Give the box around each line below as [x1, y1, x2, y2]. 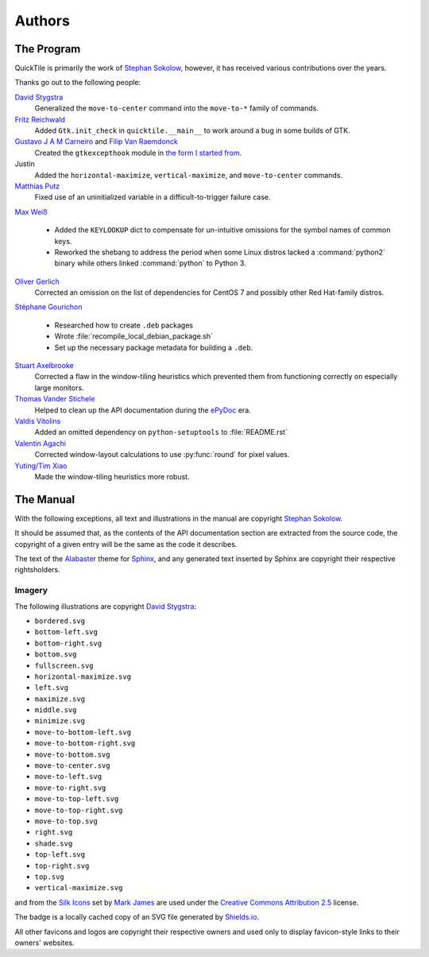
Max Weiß [14, 207, 48, 216]
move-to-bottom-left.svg [34, 727, 131, 737]
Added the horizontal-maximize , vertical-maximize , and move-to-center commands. [34, 170, 343, 180]
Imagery [14, 585, 48, 596]
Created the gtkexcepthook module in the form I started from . [34, 148, 242, 157]
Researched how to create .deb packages [54, 320, 194, 330]
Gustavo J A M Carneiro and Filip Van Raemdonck [14, 137, 179, 146]
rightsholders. [14, 565, 60, 575]
